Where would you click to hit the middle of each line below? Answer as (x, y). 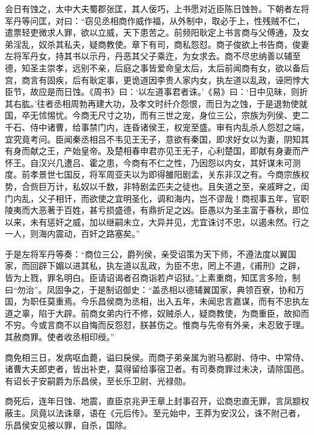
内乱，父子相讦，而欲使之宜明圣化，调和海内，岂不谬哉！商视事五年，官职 (161, 198)
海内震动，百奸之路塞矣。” (89, 234)
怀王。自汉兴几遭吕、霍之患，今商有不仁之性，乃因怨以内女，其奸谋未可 (149, 162)
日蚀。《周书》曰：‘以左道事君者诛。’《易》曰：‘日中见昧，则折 (186, 92)
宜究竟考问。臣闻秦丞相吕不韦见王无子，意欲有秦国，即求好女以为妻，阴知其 (157, 139)
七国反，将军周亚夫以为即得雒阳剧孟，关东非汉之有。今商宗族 (178, 174)
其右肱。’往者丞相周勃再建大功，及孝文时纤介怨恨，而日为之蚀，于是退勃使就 (156, 103)
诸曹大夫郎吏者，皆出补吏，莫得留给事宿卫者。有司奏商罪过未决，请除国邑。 (157, 369)
